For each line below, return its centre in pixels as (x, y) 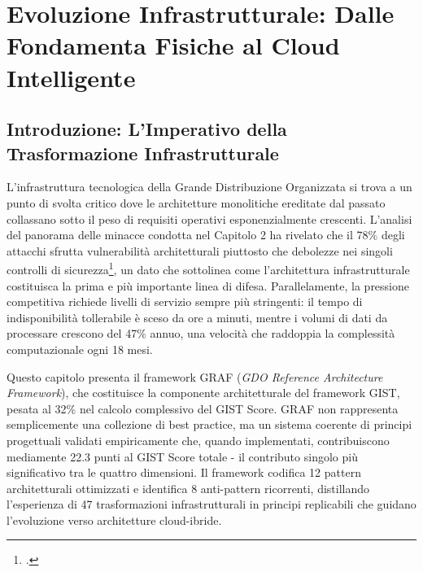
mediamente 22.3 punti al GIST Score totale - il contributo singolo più (182, 456)
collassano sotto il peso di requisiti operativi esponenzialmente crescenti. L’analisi (209, 218)
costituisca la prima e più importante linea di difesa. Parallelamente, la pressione (208, 285)
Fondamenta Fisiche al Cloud (173, 45)
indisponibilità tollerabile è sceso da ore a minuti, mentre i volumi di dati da (197, 317)
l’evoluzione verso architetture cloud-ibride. (114, 520)
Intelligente (71, 77)
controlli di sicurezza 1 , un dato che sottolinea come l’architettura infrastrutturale (208, 268)
